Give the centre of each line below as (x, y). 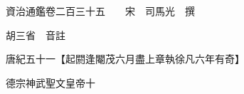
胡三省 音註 (35, 35)
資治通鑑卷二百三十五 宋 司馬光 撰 (100, 11)
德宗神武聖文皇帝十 (50, 82)
